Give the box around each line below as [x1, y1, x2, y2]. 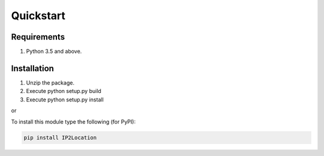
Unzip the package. [26, 79, 75, 86]
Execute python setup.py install [26, 96, 104, 103]
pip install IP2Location [23, 134, 97, 141]
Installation [11, 63, 54, 73]
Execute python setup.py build [26, 88, 101, 95]
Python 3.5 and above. [26, 48, 82, 55]
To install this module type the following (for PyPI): [11, 118, 136, 125]
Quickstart [11, 9, 66, 22]
